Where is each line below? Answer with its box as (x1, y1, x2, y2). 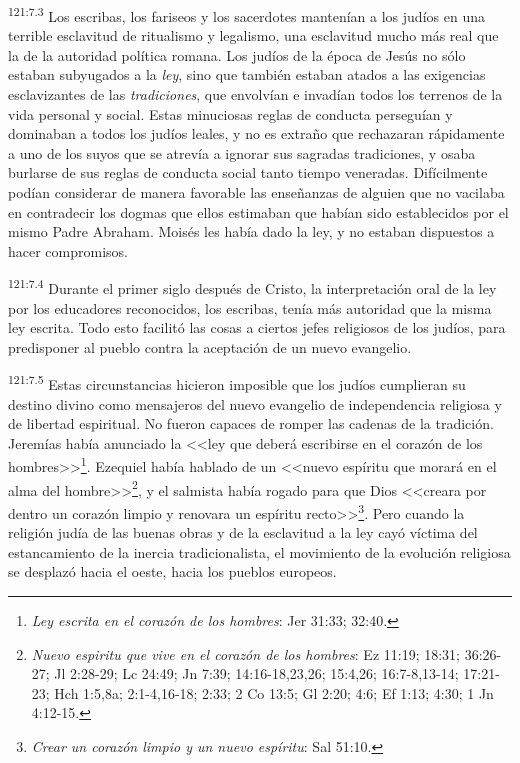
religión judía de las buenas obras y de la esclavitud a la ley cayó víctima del (8, 522, 478, 543)
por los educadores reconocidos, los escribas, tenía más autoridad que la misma (8, 297, 492, 318)
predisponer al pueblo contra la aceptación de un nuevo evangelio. (8, 336, 412, 357)
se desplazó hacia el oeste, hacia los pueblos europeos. (8, 561, 337, 582)
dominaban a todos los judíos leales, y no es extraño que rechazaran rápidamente (8, 123, 505, 144)
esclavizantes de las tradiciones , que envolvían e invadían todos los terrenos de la (8, 84, 503, 105)
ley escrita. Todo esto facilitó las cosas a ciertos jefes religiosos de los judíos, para (8, 317, 506, 338)
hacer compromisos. (8, 240, 128, 261)
